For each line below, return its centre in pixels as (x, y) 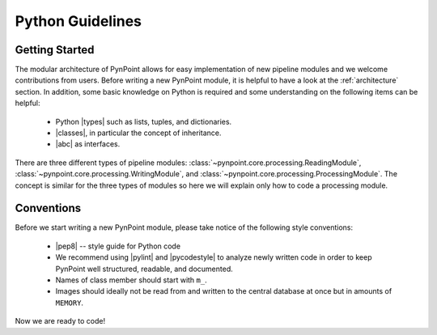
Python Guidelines (78, 21)
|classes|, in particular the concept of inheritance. (138, 133)
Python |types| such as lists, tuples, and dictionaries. (144, 121)
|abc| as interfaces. (88, 144)
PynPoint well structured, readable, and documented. (144, 269)
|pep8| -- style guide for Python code (118, 246)
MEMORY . (70, 303)
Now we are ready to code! (60, 321)
